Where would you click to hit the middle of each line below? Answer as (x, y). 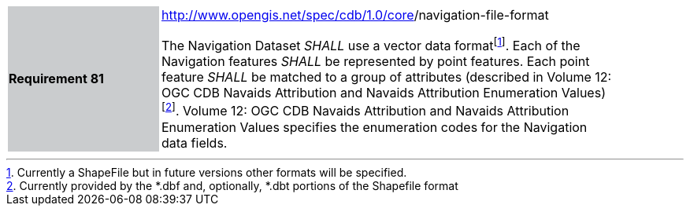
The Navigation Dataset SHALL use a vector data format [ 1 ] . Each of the (371, 45)
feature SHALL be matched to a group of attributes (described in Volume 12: (387, 77)
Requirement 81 (56, 79)
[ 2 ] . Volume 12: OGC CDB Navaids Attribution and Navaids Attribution (365, 110)
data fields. (195, 143)
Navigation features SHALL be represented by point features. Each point (376, 62)
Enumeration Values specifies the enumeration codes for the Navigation (375, 127)
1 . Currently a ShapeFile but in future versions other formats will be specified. (207, 172)
